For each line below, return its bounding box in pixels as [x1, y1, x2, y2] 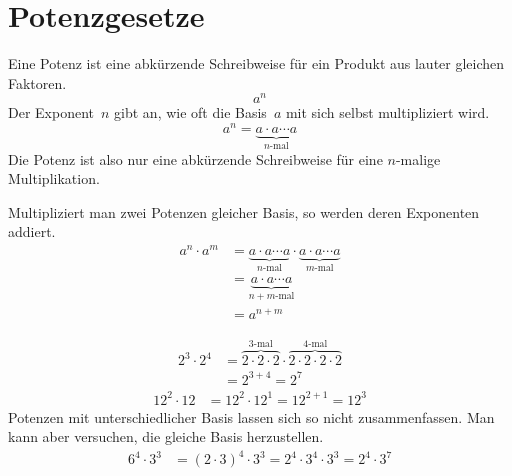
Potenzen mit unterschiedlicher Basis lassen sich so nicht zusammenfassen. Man [8, 406, 495, 427]
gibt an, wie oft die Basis [114, 102, 267, 123]
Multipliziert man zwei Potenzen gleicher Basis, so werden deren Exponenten [8, 201, 480, 222]
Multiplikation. [8, 168, 100, 189]
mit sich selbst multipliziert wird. [285, 102, 490, 123]
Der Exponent [8, 102, 95, 123]
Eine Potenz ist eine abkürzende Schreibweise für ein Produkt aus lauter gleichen [8, 53, 505, 74]
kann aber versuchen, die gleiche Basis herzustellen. [8, 426, 324, 447]
